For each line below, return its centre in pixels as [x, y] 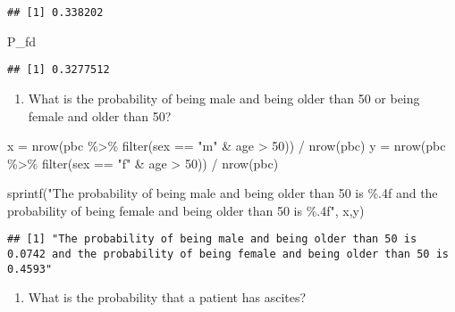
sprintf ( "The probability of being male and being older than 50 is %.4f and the [223, 193]
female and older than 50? [100, 115]
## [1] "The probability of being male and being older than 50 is [212, 239]
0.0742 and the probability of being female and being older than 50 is [228, 255]
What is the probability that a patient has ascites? [167, 297]
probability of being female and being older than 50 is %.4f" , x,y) [186, 210]
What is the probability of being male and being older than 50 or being [224, 98]
